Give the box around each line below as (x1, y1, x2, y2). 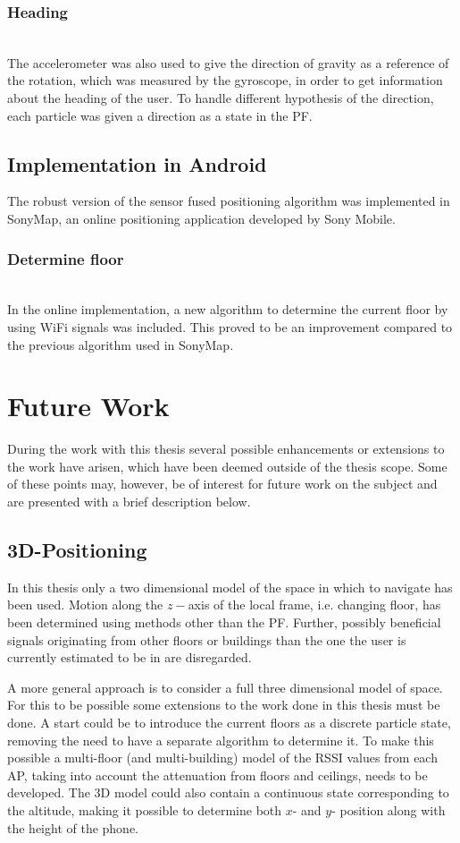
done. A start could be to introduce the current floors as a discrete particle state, (7, 713, 451, 732)
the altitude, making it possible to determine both (7, 801, 282, 819)
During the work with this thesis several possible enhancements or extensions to (7, 439, 445, 458)
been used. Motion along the (7, 595, 163, 614)
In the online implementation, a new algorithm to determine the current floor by (7, 300, 448, 319)
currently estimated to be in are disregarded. (7, 648, 252, 667)
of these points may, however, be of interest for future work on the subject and (7, 474, 438, 493)
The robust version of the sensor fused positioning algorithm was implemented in (7, 192, 450, 210)
